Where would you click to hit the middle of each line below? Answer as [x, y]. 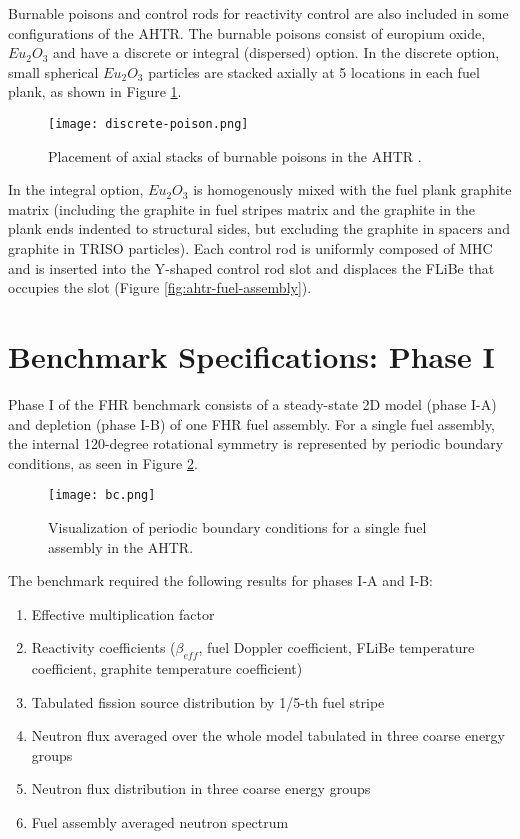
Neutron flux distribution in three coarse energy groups [201, 788]
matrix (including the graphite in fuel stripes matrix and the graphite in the [242, 208]
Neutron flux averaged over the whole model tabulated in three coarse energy [268, 735]
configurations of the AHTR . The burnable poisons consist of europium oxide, [247, 32]
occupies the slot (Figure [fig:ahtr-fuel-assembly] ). [160, 287]
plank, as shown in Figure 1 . [95, 91]
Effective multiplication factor [123, 613]
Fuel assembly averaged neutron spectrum [160, 822]
